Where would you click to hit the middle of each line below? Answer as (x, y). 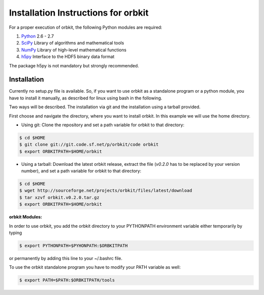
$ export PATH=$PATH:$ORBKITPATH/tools (67, 280)
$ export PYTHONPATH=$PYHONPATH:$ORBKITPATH (74, 246)
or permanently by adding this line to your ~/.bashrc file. (66, 258)
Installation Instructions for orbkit (79, 13)
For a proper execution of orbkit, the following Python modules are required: (86, 27)
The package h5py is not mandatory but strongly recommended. (74, 65)
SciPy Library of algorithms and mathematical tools (73, 43)
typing (15, 233)
